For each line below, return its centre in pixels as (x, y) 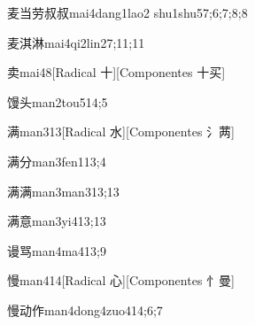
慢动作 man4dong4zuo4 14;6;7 (85, 310)
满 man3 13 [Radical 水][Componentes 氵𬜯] (121, 132)
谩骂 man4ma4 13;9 (57, 250)
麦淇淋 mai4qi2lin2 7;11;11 (76, 42)
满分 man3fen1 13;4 (57, 161)
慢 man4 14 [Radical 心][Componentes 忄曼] (121, 280)
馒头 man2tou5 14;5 (58, 101)
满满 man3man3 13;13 (63, 191)
